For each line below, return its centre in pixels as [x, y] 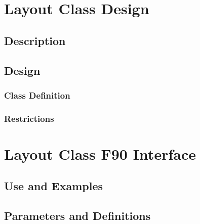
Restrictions [29, 118]
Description [35, 40]
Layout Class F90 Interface [100, 153]
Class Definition [37, 95]
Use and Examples [54, 186]
